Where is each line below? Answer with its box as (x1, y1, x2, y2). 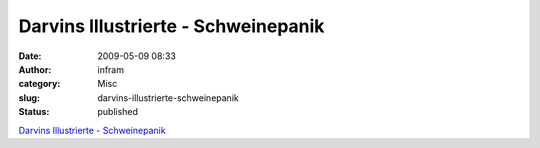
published (97, 106, 139, 118)
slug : (18, 91, 40, 104)
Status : (18, 106, 50, 118)
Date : (18, 50, 42, 62)
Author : (18, 63, 52, 75)
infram (97, 63, 125, 75)
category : (18, 78, 61, 90)
